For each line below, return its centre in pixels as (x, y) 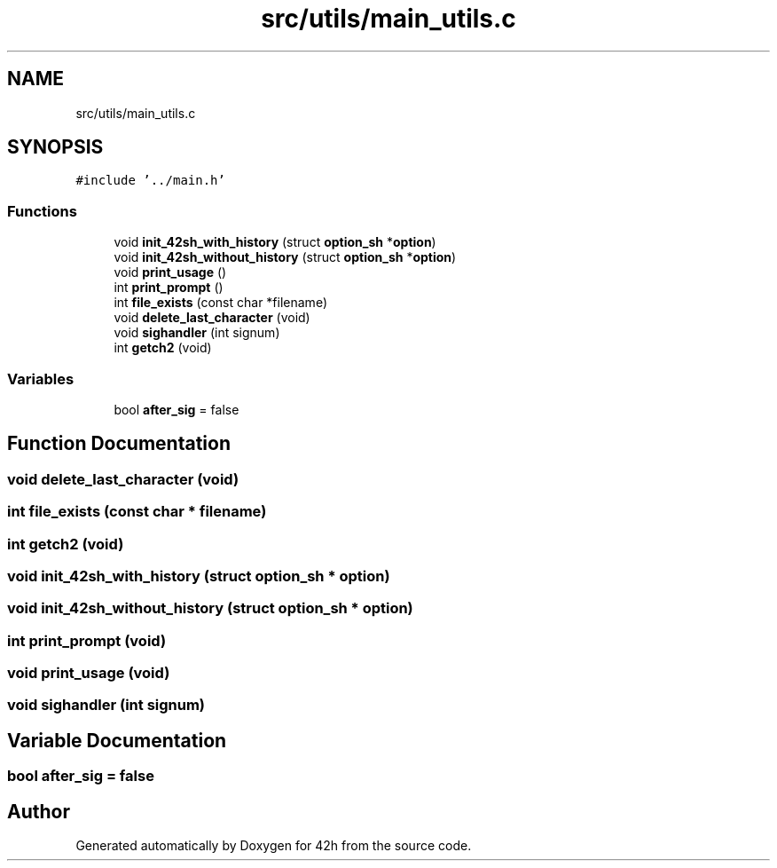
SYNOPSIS (55, 147)
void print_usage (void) (89, 673)
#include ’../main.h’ (150, 181)
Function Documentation (119, 444)
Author (39, 811)
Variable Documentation (117, 740)
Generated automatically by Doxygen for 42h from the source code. (274, 846)
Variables (41, 379)
